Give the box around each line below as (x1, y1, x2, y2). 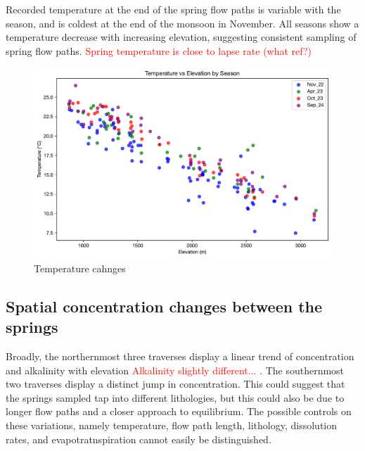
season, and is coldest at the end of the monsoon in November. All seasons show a (6, 15, 359, 30)
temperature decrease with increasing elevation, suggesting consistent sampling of (6, 30, 357, 44)
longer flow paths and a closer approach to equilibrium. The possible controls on (6, 404, 352, 419)
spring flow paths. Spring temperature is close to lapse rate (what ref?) (6, 43, 312, 58)
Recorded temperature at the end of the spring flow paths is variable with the (6, 2, 341, 16)
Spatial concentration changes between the (6, 295, 323, 317)
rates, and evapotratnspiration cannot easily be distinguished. (6, 431, 271, 446)
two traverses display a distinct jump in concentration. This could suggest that (6, 376, 345, 391)
